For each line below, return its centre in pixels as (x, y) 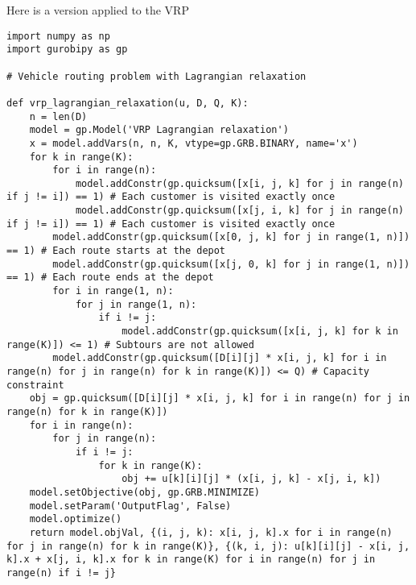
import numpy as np (58, 36)
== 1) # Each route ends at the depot (110, 278)
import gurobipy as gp (67, 50)
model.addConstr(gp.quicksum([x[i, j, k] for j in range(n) (239, 183)
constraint (35, 385)
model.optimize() (76, 519)
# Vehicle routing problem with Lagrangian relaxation (157, 76)
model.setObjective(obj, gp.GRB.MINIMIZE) (144, 492)
